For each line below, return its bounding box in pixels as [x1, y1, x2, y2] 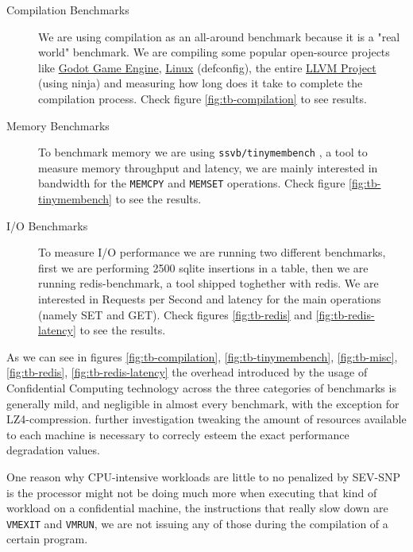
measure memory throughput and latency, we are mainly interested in [38, 159, 378, 176]
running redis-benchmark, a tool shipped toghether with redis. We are [38, 275, 379, 291]
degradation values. [6, 442, 100, 458]
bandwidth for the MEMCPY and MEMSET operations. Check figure [38, 175, 345, 191]
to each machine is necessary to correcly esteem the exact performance [6, 426, 349, 442]
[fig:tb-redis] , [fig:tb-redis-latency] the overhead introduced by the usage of [6, 364, 368, 380]
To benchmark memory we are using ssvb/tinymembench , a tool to [38, 144, 368, 160]
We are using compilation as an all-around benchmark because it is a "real [38, 28, 400, 44]
